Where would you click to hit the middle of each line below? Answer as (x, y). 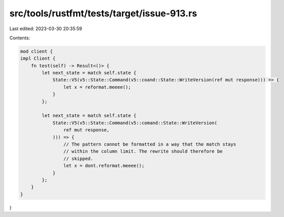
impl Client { (38, 58)
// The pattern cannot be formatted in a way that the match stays (150, 144)
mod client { (37, 51)
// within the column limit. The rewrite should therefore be (143, 151)
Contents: (20, 38)
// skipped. (78, 159)
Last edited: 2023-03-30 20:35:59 (46, 29)
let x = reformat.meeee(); (97, 87)
